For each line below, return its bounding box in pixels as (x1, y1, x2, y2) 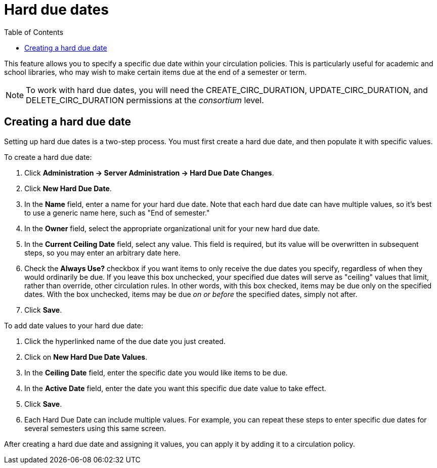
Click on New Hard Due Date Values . (24, 352, 148, 361)
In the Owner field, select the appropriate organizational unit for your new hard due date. (24, 224, 320, 233)
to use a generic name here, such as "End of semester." (24, 208, 210, 217)
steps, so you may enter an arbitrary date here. (24, 248, 181, 257)
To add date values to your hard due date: (4, 321, 143, 330)
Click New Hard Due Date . (24, 184, 112, 193)
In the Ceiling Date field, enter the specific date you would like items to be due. (24, 368, 288, 377)
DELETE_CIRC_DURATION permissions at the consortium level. (26, 95, 264, 105)
